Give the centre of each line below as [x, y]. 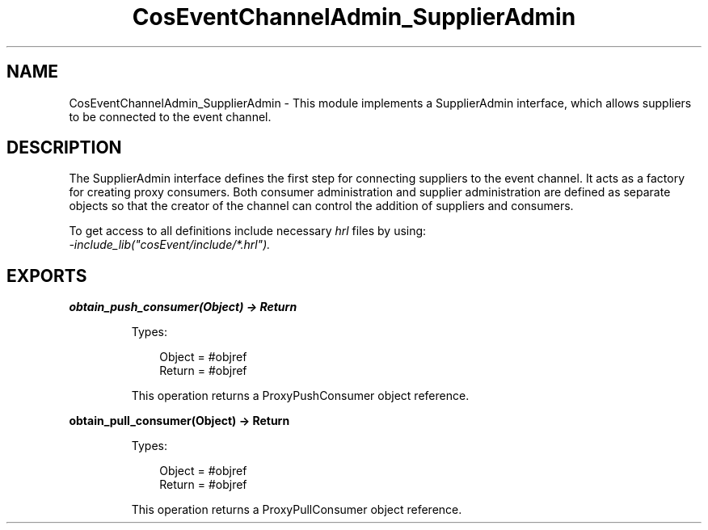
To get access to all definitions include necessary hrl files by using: [248, 231]
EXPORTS [47, 276]
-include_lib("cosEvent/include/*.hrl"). [170, 245]
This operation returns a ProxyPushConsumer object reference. [300, 396]
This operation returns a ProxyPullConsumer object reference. [297, 510]
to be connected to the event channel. [170, 116]
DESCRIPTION [64, 148]
